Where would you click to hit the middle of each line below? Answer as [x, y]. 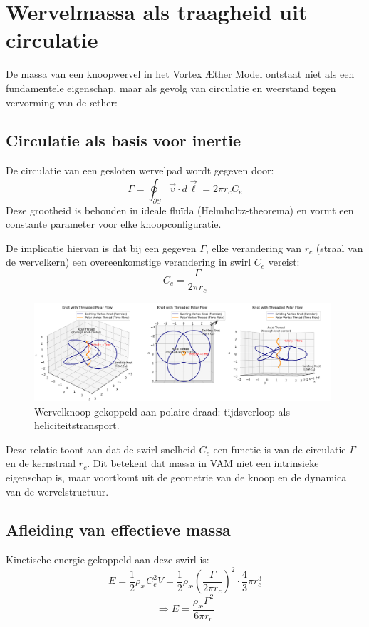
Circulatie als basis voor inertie [124, 140]
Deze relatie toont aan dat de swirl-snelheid [101, 449]
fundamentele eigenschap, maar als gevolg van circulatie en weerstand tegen [171, 87]
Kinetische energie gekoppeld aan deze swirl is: [108, 560]
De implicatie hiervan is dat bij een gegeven [101, 247]
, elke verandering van [253, 247]
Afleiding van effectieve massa [118, 530]
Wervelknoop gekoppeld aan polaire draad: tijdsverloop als [162, 411]
